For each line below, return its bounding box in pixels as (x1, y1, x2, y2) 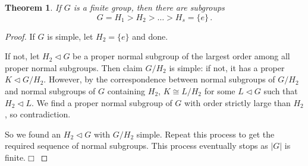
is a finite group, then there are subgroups (73, 1, 225, 13)
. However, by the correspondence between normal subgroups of (43, 73, 275, 85)
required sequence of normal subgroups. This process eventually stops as (5, 139, 268, 152)
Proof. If (5, 30, 35, 42)
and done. (132, 30, 168, 42)
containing (107, 84, 146, 97)
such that (263, 84, 298, 97)
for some (204, 84, 235, 97)
